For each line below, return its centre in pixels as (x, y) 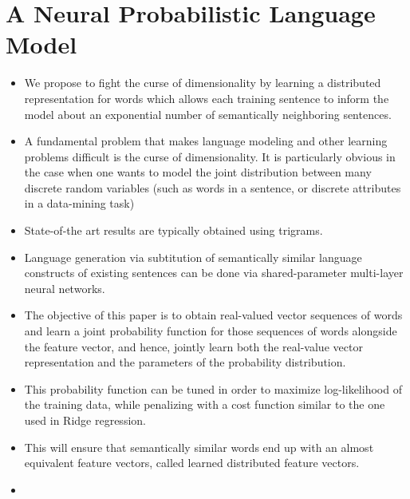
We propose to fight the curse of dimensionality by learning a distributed (203, 83)
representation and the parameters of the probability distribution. (185, 362)
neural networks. (65, 288)
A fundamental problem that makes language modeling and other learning (206, 141)
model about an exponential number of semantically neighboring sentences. (208, 114)
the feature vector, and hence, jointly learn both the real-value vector (193, 346)
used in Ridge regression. (85, 420)
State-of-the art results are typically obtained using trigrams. (173, 230)
